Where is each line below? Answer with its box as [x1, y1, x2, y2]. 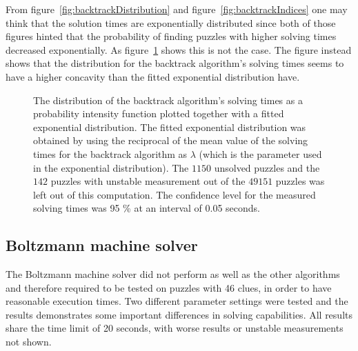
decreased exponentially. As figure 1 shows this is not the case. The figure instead [6, 42, 352, 57]
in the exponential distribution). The [33, 160, 189, 174]
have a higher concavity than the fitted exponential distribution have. [6, 69, 300, 83]
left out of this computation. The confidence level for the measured [33, 187, 316, 201]
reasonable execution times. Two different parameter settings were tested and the [6, 294, 348, 308]
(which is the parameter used [199, 146, 322, 161]
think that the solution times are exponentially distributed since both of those [6, 15, 336, 30]
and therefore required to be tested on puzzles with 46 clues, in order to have [6, 280, 332, 294]
